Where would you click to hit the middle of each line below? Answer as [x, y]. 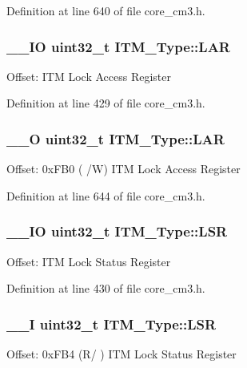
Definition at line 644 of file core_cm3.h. [106, 195]
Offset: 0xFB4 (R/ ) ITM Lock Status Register [122, 354]
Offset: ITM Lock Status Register [89, 261]
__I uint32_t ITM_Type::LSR [112, 324]
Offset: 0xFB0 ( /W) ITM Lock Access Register [124, 169]
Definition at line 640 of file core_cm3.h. [106, 10]
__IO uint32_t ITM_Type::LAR [118, 46]
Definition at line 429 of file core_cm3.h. [106, 103]
